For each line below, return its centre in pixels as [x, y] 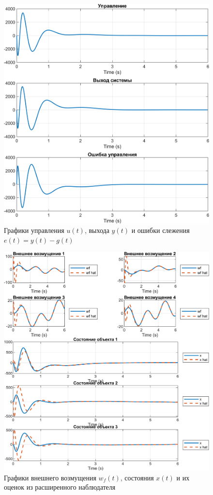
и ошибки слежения [160, 230]
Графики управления [34, 230]
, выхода [97, 230]
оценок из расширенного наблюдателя [60, 487]
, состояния [137, 477]
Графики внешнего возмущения [50, 477]
